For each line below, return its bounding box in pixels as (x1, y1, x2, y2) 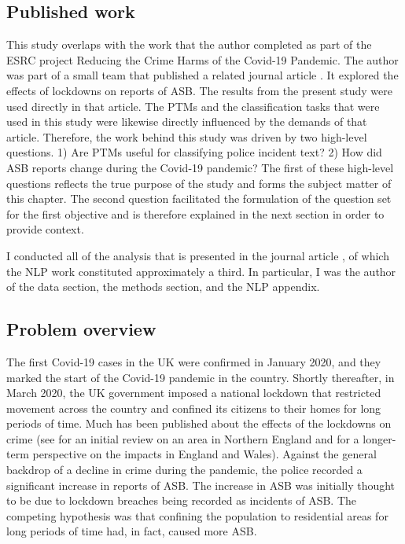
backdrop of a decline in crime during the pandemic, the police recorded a (6, 461, 363, 478)
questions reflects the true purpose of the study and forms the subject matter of (6, 175, 392, 191)
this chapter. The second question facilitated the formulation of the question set (6, 190, 392, 207)
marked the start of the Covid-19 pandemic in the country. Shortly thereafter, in (6, 369, 395, 385)
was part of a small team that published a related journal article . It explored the (6, 67, 399, 83)
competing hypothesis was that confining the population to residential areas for (6, 507, 388, 524)
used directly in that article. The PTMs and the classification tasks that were (6, 97, 380, 114)
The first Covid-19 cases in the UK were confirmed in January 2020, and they (6, 353, 381, 369)
